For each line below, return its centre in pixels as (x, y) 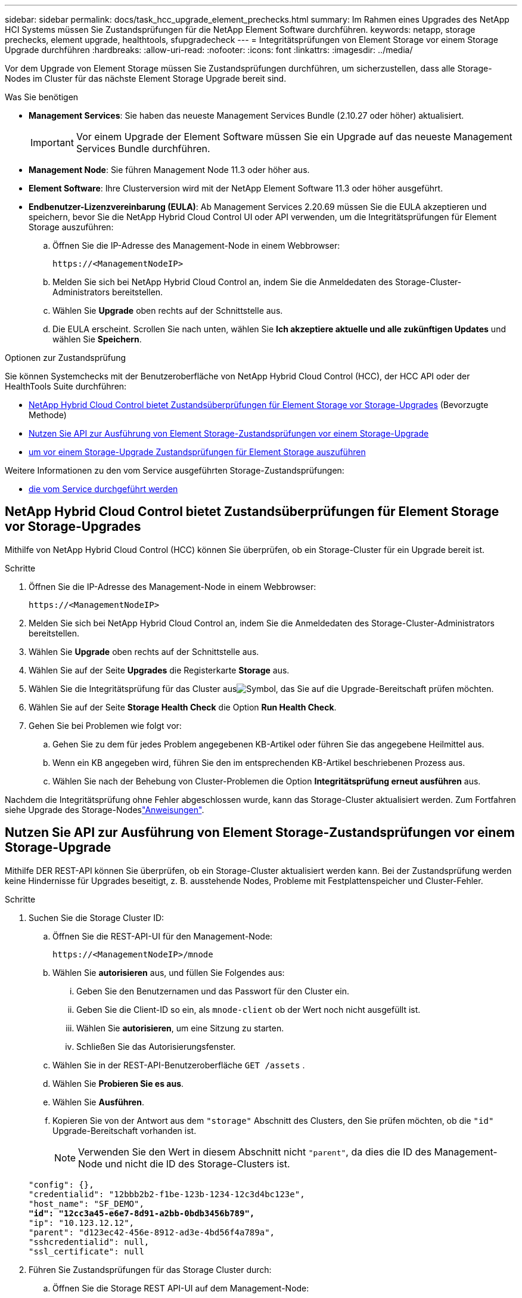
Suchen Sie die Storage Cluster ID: (97, 917)
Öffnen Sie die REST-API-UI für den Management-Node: (163, 936)
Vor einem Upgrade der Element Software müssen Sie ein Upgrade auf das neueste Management (294, 137)
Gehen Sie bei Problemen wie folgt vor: (105, 725)
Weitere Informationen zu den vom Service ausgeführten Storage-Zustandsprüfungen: (175, 470)
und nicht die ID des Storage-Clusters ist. (198, 1163)
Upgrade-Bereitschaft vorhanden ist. (125, 1130)
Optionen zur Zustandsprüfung (66, 358)
